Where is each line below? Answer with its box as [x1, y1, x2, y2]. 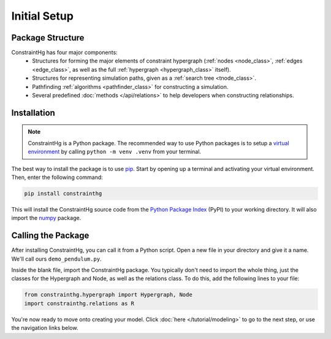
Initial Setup [11, 9, 74, 23]
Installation [11, 107, 55, 118]
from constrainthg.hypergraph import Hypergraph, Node [24, 291, 192, 299]
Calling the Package [11, 230, 89, 241]
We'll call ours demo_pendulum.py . [11, 255, 102, 262]
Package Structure [11, 32, 85, 43]
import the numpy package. [11, 215, 82, 222]
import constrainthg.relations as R [24, 300, 135, 307]
